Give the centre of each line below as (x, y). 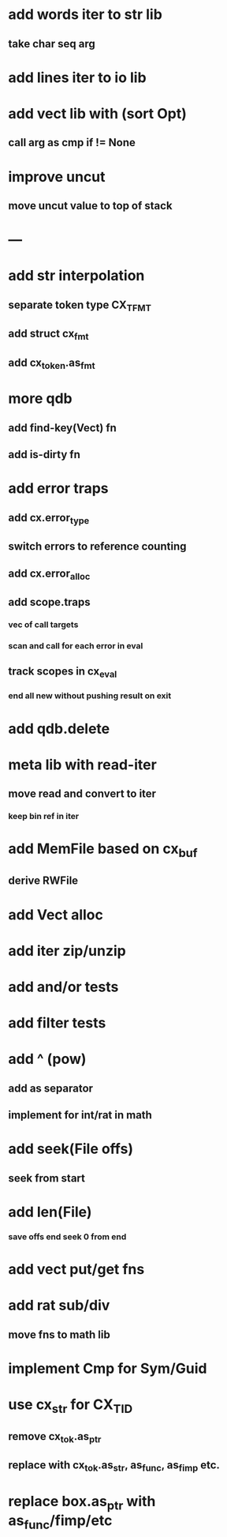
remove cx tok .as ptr (55, 1437)
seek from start (47, 1178)
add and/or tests (63, 987)
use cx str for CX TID (71, 1406)
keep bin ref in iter (44, 817)
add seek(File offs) (71, 1149)
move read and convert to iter (82, 794)
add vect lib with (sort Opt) (98, 113)
